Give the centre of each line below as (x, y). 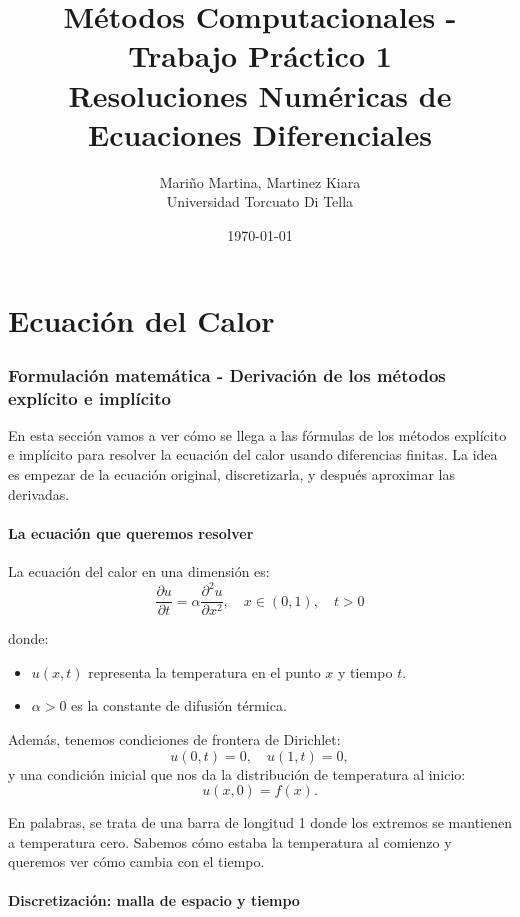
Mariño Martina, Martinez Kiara (260, 181)
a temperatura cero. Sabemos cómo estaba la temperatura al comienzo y (230, 841)
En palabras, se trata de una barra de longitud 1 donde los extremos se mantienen (260, 822)
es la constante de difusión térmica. (179, 705)
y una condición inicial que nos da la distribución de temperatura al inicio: (237, 773)
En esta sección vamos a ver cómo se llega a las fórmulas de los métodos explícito (257, 434)
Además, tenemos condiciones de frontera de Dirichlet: (174, 738)
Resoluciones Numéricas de (260, 94)
